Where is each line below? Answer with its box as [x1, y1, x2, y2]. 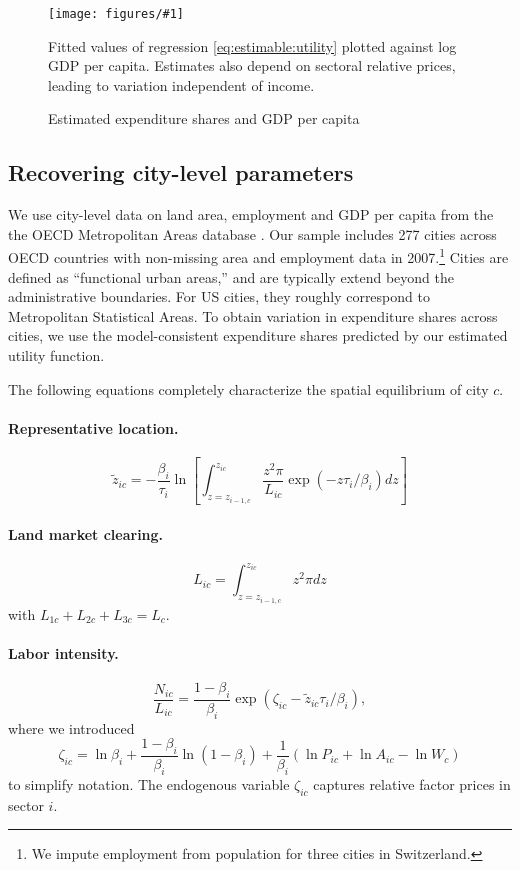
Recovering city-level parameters [8, 157, 354, 188]
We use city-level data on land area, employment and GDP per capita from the [8, 204, 494, 225]
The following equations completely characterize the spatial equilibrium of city [8, 378, 489, 399]
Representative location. [8, 417, 179, 438]
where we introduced [8, 717, 135, 738]
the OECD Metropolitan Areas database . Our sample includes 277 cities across [8, 223, 497, 244]
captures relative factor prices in [313, 773, 511, 794]
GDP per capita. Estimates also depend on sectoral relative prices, [48, 55, 456, 76]
